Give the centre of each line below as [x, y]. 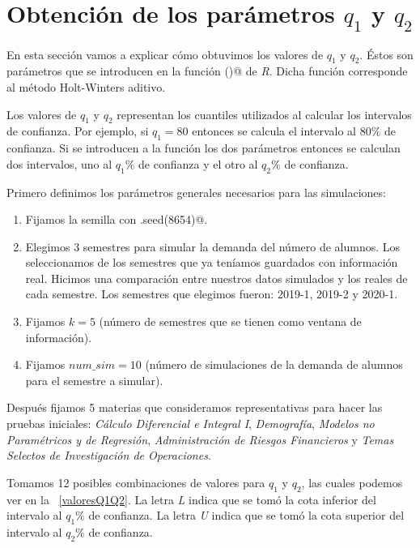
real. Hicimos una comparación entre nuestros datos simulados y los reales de [216, 278]
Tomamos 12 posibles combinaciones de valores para [136, 482]
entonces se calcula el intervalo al [274, 131]
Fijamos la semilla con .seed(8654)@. [117, 219]
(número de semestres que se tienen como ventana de [230, 321]
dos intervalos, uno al [59, 163]
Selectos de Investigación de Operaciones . [109, 455]
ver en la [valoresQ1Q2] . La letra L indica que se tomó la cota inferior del [191, 499]
